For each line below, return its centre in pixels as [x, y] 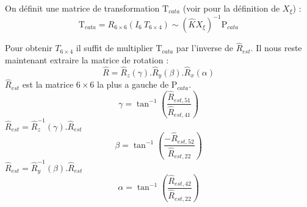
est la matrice [48, 84]
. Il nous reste [276, 48]
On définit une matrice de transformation [82, 8]
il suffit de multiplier [114, 48]
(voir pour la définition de [231, 8]
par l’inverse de [204, 48]
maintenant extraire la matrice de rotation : [87, 59]
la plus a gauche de [133, 84]
